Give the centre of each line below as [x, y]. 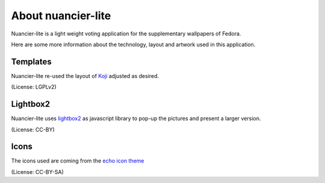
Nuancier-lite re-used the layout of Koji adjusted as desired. [85, 76]
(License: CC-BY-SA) [38, 172]
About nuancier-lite [61, 16]
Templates [31, 61]
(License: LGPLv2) [34, 87]
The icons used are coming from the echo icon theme [78, 161]
